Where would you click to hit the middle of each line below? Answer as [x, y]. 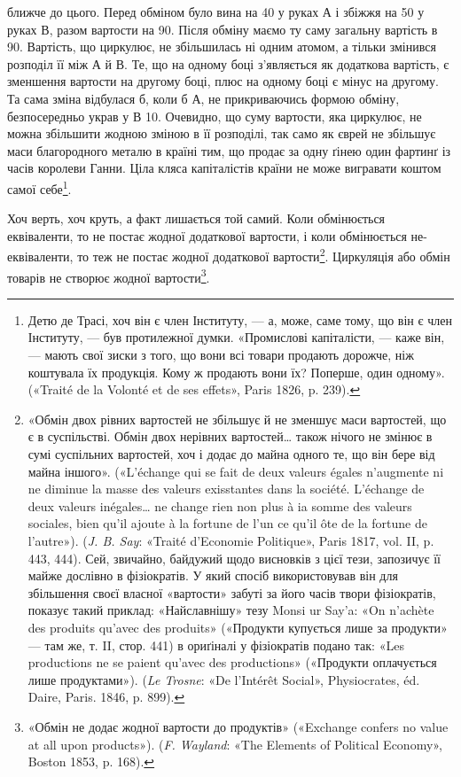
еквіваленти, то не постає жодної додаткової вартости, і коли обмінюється [207, 235]
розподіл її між [48, 63]
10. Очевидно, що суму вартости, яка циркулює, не [283, 116]
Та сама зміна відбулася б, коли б [98, 98]
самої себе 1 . [39, 187]
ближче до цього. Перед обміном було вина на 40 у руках [163, 12]
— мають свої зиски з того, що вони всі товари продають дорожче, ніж [221, 355]
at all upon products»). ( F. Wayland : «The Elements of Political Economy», [235, 744]
